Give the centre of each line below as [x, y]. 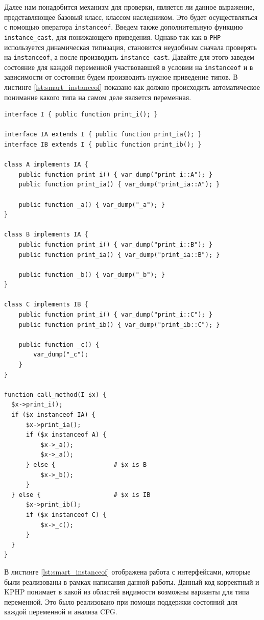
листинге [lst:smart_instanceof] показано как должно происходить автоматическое [132, 87]
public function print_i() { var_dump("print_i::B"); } [116, 244]
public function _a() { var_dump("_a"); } [92, 205]
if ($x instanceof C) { [66, 515]
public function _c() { [59, 344]
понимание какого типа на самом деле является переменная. [98, 97]
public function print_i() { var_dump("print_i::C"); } [116, 315]
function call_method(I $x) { [55, 395]
